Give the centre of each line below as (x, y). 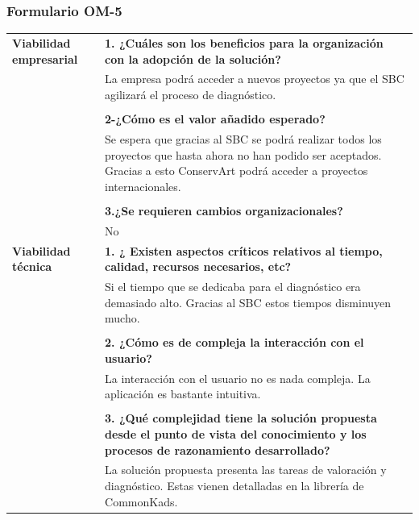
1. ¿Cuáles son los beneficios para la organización (244, 42)
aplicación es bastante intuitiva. (183, 394)
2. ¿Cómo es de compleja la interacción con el (234, 342)
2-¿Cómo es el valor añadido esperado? (215, 119)
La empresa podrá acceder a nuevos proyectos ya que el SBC (255, 79)
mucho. (122, 318)
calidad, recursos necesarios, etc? (198, 266)
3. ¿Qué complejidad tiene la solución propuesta (241, 418)
